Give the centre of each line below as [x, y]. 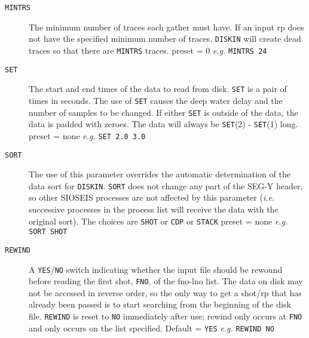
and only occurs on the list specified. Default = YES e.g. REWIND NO [152, 328]
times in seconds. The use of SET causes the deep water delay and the [156, 100]
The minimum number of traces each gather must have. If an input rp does [166, 27]
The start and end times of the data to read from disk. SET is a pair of [158, 89]
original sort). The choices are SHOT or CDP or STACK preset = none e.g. [158, 221]
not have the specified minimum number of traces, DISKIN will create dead [165, 39]
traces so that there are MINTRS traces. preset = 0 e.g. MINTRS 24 [148, 50]
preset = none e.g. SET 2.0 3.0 [87, 135]
